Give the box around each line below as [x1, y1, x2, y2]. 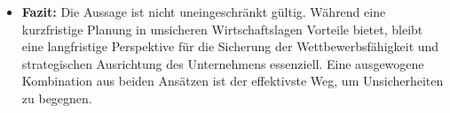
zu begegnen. [21, 88, 92, 107]
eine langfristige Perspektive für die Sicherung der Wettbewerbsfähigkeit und [21, 37, 439, 56]
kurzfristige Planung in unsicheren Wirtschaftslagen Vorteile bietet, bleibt [21, 19, 423, 38]
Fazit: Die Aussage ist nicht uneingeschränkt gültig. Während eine [21, 3, 386, 20]
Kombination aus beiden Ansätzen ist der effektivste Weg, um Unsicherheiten [21, 72, 444, 90]
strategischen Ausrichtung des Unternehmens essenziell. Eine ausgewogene [21, 54, 424, 72]
